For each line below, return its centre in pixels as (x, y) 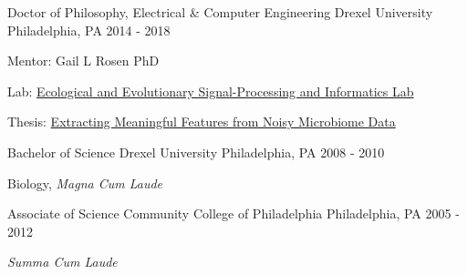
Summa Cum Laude (62, 262)
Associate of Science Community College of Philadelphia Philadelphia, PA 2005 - (233, 213)
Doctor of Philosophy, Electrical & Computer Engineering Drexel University (220, 12)
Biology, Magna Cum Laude (85, 183)
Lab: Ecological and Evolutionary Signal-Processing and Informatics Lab (211, 91)
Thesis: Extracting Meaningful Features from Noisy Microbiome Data (202, 122)
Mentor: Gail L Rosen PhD (83, 61)
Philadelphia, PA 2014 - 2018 (89, 30)
